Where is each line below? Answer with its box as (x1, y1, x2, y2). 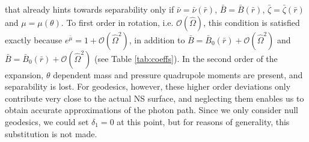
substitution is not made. (5, 127, 97, 140)
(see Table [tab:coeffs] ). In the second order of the (94, 52, 278, 64)
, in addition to (129, 33, 185, 46)
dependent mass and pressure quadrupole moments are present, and (53, 68, 303, 81)
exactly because (5, 33, 63, 46)
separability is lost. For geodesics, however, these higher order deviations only (5, 80, 291, 93)
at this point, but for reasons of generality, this (117, 115, 290, 128)
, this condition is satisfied (203, 16, 300, 28)
